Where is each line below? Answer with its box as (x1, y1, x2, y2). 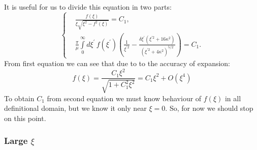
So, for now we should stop (169, 103, 253, 113)
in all (224, 93, 241, 103)
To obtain (4, 93, 35, 103)
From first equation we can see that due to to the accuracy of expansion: (4, 57, 231, 68)
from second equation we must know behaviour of (47, 93, 202, 103)
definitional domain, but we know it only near (4, 103, 147, 113)
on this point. (4, 112, 46, 123)
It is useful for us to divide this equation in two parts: (4, 2, 172, 12)
